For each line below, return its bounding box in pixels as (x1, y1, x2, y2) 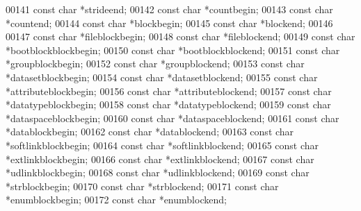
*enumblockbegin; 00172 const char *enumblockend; (6, 192, 227, 207)
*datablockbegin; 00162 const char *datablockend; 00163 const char (6, 124, 294, 139)
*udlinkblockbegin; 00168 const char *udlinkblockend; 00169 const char (6, 165, 310, 180)
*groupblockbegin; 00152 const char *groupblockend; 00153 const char (6, 56, 305, 71)
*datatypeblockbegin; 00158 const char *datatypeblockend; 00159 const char (6, 97, 331, 112)
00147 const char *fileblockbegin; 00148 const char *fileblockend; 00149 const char (6, 29, 355, 44)
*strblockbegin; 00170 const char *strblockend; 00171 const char (6, 178, 279, 193)
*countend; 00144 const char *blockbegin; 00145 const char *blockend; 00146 (6, 15, 333, 30)
